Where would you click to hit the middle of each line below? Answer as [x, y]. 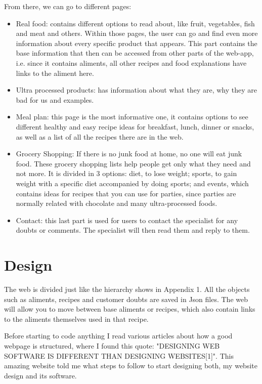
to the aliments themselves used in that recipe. [76, 318]
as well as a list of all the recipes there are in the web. [100, 136]
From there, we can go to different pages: [68, 6]
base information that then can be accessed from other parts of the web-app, [135, 53]
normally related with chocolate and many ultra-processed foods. [117, 203]
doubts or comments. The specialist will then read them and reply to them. [133, 230]
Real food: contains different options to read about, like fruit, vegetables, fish [135, 23]
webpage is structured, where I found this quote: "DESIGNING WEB [112, 345]
